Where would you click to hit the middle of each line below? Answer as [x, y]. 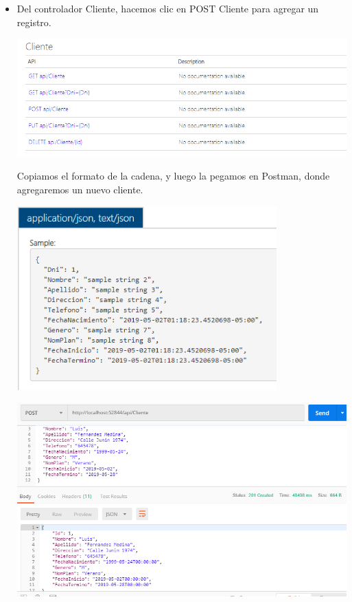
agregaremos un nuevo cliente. [80, 189]
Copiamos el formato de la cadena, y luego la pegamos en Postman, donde [173, 176]
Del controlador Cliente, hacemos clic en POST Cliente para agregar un [168, 8]
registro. [34, 22]
